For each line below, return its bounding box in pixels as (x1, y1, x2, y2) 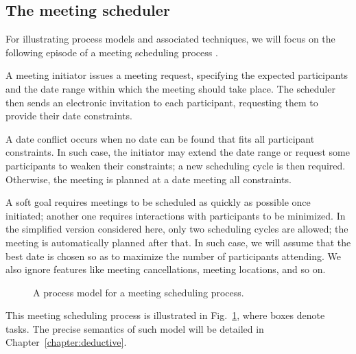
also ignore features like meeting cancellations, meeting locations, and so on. (5, 262, 326, 276)
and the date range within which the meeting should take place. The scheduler (5, 81, 335, 95)
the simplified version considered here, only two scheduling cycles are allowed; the (5, 222, 348, 236)
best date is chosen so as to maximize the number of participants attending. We (5, 248, 341, 263)
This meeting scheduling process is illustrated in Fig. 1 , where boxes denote (5, 308, 325, 322)
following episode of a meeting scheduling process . (5, 45, 218, 59)
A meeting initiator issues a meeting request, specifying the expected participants (5, 68, 348, 82)
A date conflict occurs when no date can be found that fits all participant (5, 131, 315, 145)
